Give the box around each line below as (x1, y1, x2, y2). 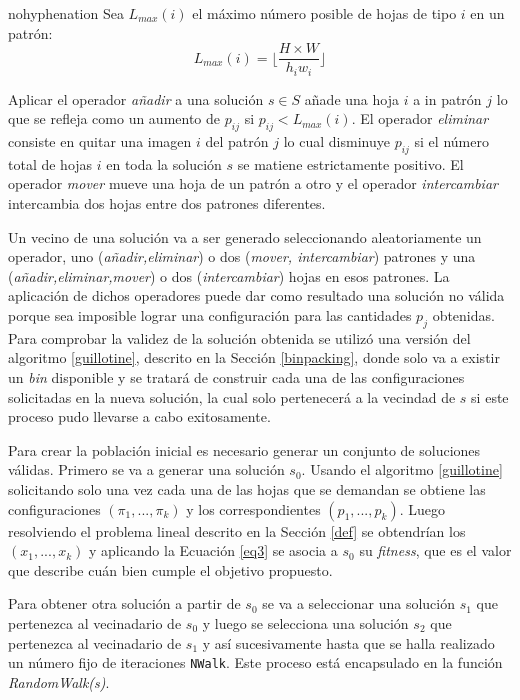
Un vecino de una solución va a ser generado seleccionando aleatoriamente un (8, 226, 482, 247)
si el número (414, 131, 489, 152)
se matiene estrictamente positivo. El (237, 153, 464, 174)
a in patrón (413, 88, 482, 109)
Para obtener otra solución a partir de (8, 593, 241, 614)
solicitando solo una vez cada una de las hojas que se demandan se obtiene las (8, 479, 486, 499)
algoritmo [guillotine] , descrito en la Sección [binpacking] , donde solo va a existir (8, 347, 500, 368)
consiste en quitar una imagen (8, 131, 192, 152)
